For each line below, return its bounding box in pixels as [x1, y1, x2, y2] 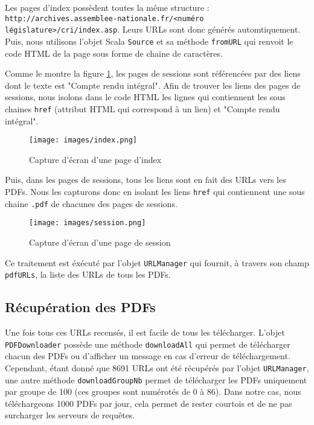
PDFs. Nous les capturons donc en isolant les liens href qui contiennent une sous [5, 185, 305, 198]
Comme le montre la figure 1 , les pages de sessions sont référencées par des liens [5, 67, 301, 80]
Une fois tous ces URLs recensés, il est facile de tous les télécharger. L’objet [5, 326, 285, 339]
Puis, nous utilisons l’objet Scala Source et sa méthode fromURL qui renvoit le [5, 34, 293, 47]
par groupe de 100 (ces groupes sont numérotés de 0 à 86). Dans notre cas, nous [5, 385, 301, 398]
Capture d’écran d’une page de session [29, 236, 171, 248]
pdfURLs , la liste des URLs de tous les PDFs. [5, 268, 171, 281]
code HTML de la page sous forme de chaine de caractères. [5, 46, 223, 59]
